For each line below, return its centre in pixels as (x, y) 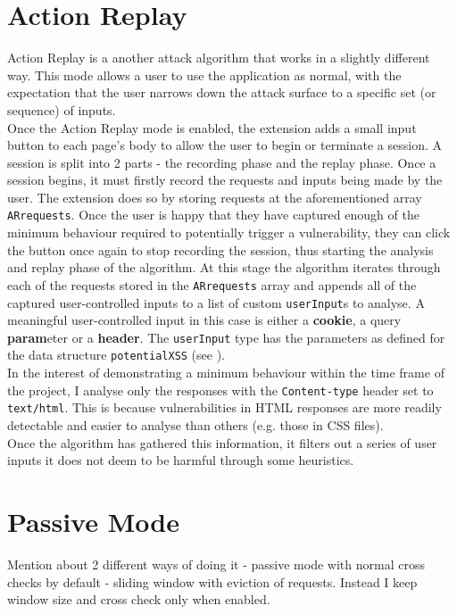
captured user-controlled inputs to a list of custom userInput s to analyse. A (216, 302)
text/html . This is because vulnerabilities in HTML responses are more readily (224, 407)
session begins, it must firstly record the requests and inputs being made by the (225, 180)
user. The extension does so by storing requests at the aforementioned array (215, 197)
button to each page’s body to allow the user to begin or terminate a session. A (224, 145)
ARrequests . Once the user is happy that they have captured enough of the (213, 215)
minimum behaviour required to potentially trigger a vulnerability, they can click (229, 232)
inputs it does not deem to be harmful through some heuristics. (181, 460)
